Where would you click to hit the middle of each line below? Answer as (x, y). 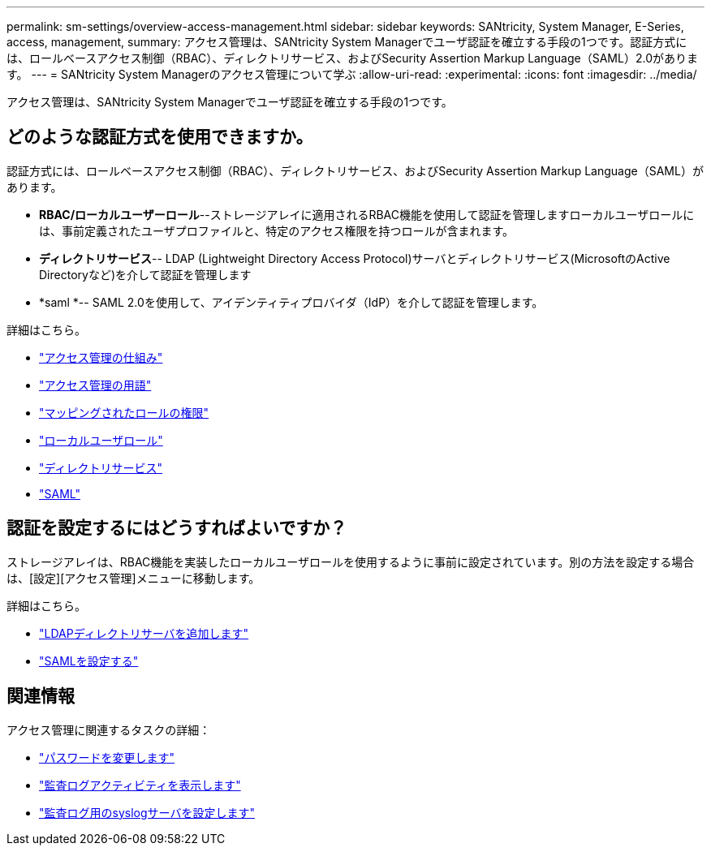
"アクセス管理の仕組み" (101, 357)
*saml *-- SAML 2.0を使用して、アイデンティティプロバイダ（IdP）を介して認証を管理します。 (291, 302)
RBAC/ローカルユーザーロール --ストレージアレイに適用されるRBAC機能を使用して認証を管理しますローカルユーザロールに (367, 214)
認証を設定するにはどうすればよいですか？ (177, 528)
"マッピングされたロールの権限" (124, 412)
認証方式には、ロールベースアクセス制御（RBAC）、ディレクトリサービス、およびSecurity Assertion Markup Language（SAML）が (355, 170)
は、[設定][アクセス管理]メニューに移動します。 (134, 578)
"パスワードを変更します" (107, 757)
